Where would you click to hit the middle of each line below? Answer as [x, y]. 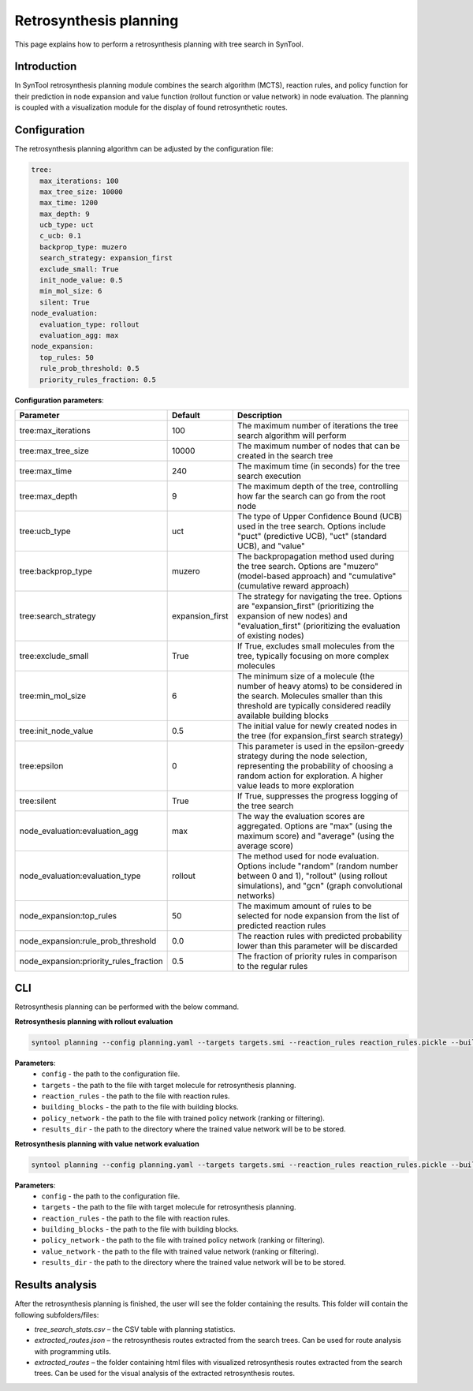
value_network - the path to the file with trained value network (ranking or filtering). [180, 1251]
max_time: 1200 [69, 203]
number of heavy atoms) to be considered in [320, 686]
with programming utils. [73, 1351]
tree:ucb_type [45, 531]
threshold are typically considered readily [314, 705]
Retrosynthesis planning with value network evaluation [107, 1143]
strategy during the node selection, [302, 756]
